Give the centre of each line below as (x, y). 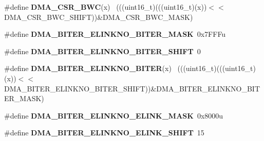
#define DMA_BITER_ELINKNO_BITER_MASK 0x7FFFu (115, 34)
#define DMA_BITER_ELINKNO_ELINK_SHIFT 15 (104, 133)
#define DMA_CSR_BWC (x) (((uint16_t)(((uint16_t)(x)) (106, 7)
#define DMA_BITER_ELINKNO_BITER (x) (88, 68)
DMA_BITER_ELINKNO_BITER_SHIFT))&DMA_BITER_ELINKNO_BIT (132, 88)
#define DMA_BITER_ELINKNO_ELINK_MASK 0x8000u (114, 115)
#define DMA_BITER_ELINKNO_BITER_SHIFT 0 (102, 51)
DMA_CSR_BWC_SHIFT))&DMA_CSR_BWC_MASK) (99, 17)
